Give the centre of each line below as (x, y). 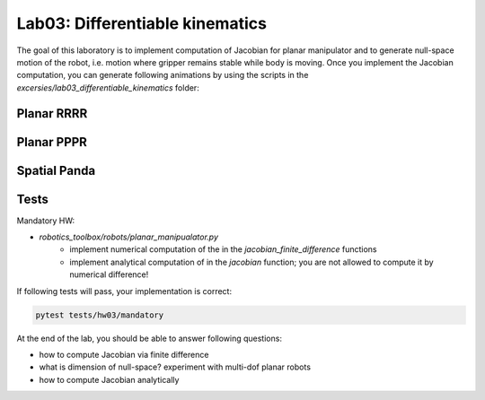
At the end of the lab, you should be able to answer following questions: (150, 338)
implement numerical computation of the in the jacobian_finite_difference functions (223, 249)
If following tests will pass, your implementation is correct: (124, 291)
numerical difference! (109, 274)
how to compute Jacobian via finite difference (124, 354)
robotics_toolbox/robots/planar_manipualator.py (129, 237)
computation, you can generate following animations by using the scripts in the (163, 75)
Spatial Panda (56, 170)
